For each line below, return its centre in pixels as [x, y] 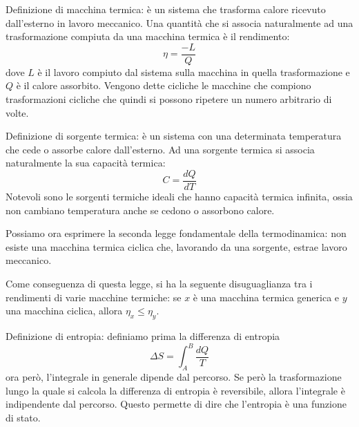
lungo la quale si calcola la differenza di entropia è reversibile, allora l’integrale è [175, 390]
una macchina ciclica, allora [64, 311]
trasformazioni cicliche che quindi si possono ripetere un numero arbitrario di [169, 99]
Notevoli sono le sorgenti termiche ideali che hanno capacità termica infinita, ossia [179, 197]
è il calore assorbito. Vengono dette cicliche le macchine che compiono [164, 85]
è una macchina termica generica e [266, 297]
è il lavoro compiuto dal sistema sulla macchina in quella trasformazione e [194, 72]
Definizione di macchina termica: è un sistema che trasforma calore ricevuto [166, 9]
